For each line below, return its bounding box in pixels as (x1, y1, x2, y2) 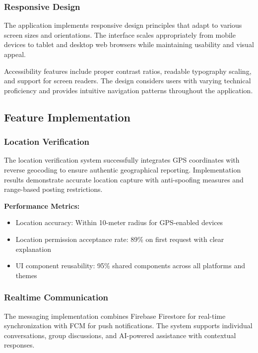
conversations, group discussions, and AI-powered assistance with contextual (4, 330, 236, 340)
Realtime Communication (4, 291, 109, 303)
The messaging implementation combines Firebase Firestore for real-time (4, 310, 226, 321)
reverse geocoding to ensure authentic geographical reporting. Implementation (4, 164, 241, 175)
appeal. (4, 49, 26, 59)
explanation (15, 243, 51, 254)
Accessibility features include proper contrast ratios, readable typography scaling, (4, 65, 252, 76)
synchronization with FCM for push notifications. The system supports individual (4, 320, 253, 331)
